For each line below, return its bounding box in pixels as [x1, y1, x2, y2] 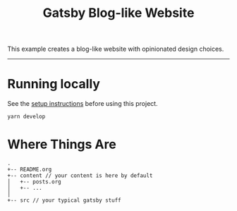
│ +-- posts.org [7, 179, 61, 186]
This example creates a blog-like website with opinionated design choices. [7, 44, 224, 54]
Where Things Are [7, 136, 116, 152]
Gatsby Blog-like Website [42, 5, 195, 21]
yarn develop [7, 113, 46, 121]
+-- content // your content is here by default [7, 172, 153, 179]
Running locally [7, 76, 101, 92]
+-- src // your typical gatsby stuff [7, 197, 121, 204]
